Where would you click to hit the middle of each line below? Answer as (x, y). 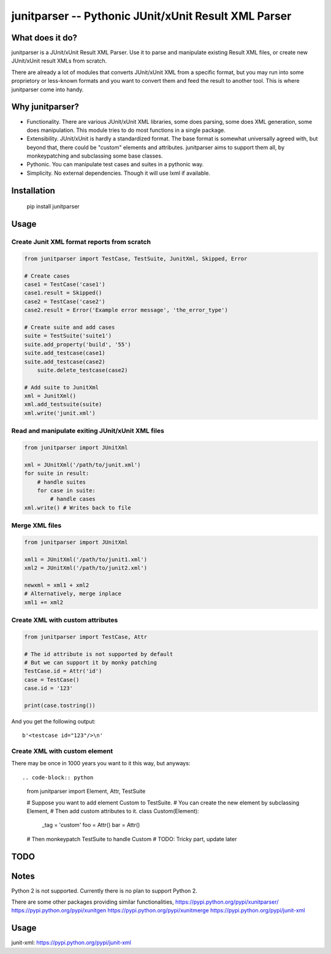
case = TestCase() (52, 680)
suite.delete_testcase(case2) (82, 370)
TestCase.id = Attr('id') (63, 671)
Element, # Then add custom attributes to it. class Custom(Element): (113, 811)
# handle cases (73, 499)
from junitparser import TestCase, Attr (86, 637)
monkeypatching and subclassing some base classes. (95, 156)
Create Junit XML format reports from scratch (81, 242)
